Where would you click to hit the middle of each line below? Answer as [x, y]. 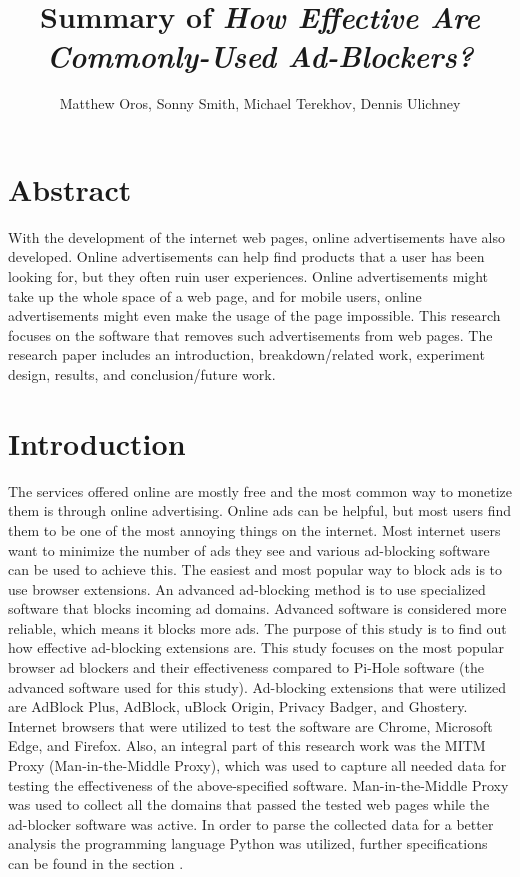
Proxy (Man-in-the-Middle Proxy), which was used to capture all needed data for [257, 765]
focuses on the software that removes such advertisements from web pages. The [250, 334]
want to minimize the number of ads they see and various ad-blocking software [249, 549]
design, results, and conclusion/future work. [142, 374]
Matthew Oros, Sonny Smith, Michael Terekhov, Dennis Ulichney [260, 103]
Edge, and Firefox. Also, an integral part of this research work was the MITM [247, 745]
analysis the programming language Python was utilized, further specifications [248, 843]
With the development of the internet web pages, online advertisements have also [256, 236]
